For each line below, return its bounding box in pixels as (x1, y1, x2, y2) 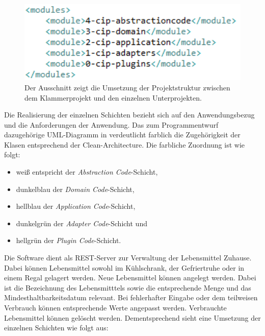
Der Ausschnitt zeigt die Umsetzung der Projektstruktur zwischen (24, 82, 230, 92)
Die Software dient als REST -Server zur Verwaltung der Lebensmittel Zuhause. (4, 252, 252, 263)
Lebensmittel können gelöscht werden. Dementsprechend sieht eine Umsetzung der (4, 312, 261, 323)
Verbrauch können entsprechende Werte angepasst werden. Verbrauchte (4, 302, 227, 313)
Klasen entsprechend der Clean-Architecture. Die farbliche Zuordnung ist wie (4, 139, 245, 150)
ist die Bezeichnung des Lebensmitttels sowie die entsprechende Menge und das (4, 282, 251, 293)
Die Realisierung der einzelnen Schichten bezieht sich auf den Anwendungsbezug (4, 109, 255, 120)
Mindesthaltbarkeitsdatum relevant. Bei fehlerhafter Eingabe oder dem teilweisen (4, 292, 258, 303)
